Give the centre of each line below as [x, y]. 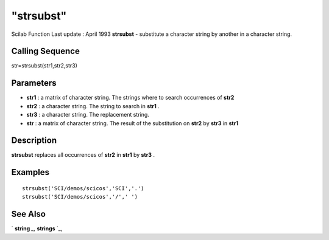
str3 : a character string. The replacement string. [88, 115]
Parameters [34, 83]
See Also [28, 214]
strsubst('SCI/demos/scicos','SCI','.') [83, 188]
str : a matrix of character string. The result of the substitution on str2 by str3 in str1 [133, 123]
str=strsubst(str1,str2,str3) [44, 66]
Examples [30, 172]
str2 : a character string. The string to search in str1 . [93, 106]
